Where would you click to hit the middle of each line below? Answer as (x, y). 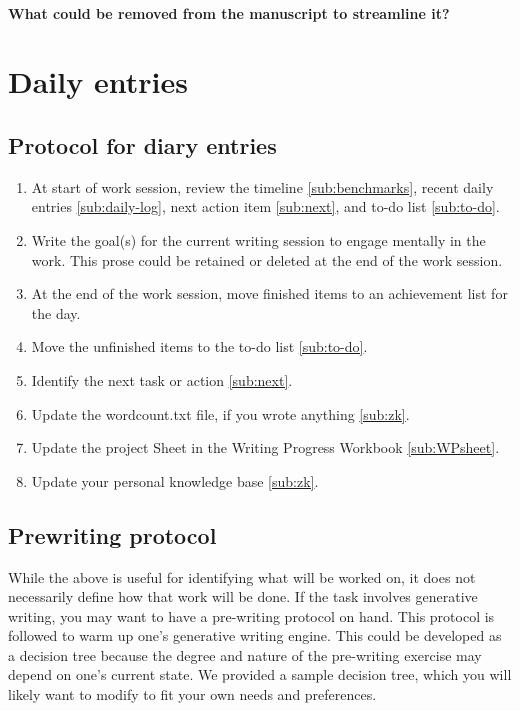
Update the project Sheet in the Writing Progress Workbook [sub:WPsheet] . (265, 447)
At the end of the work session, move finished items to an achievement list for (269, 293)
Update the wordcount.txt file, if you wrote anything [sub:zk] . (220, 413)
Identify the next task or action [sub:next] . (162, 379)
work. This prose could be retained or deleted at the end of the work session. (267, 259)
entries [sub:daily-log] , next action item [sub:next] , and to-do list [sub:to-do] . (265, 206)
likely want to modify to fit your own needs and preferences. (192, 694)
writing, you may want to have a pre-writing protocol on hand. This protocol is (251, 615)
